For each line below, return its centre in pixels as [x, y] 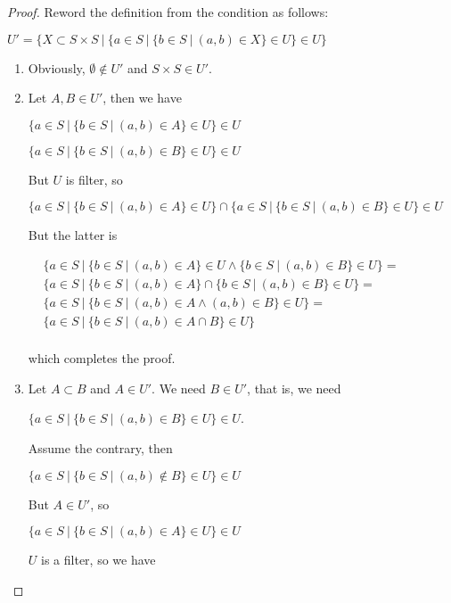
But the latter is [73, 235]
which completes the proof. [102, 358]
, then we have [142, 98]
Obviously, [57, 67]
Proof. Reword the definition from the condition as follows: [168, 12]
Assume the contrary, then [100, 447]
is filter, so [94, 179]
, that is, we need [294, 388]
